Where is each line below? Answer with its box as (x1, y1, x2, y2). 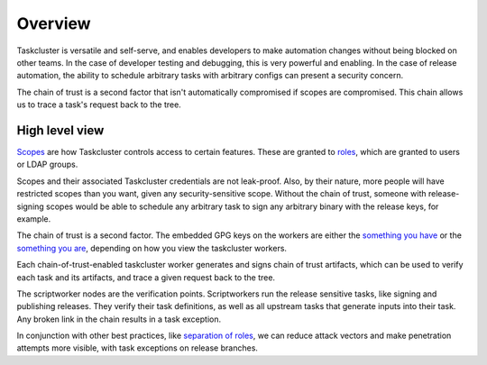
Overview (16, 14, 91, 33)
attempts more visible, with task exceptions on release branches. (16, 342, 259, 353)
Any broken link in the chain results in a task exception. (16, 314, 221, 324)
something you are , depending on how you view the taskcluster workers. (16, 242, 288, 253)
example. (16, 213, 51, 224)
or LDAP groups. (16, 159, 78, 170)
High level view (16, 123, 105, 138)
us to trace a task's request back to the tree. (16, 99, 182, 110)
